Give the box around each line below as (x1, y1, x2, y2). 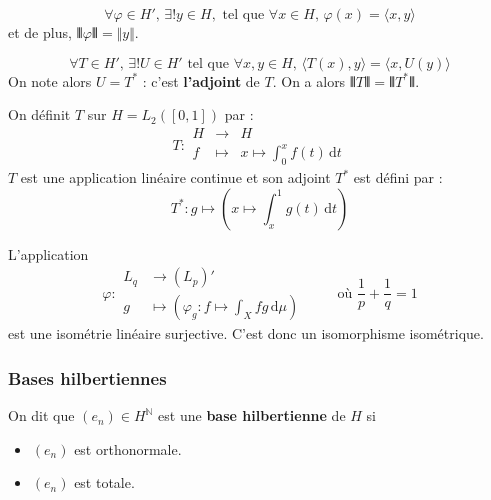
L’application (8, 243, 89, 264)
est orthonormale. (74, 438, 182, 459)
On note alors (8, 70, 92, 91)
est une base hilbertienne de (158, 405, 346, 426)
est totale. (74, 472, 135, 493)
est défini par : (353, 167, 443, 188)
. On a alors (272, 70, 346, 91)
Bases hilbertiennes (8, 365, 167, 390)
